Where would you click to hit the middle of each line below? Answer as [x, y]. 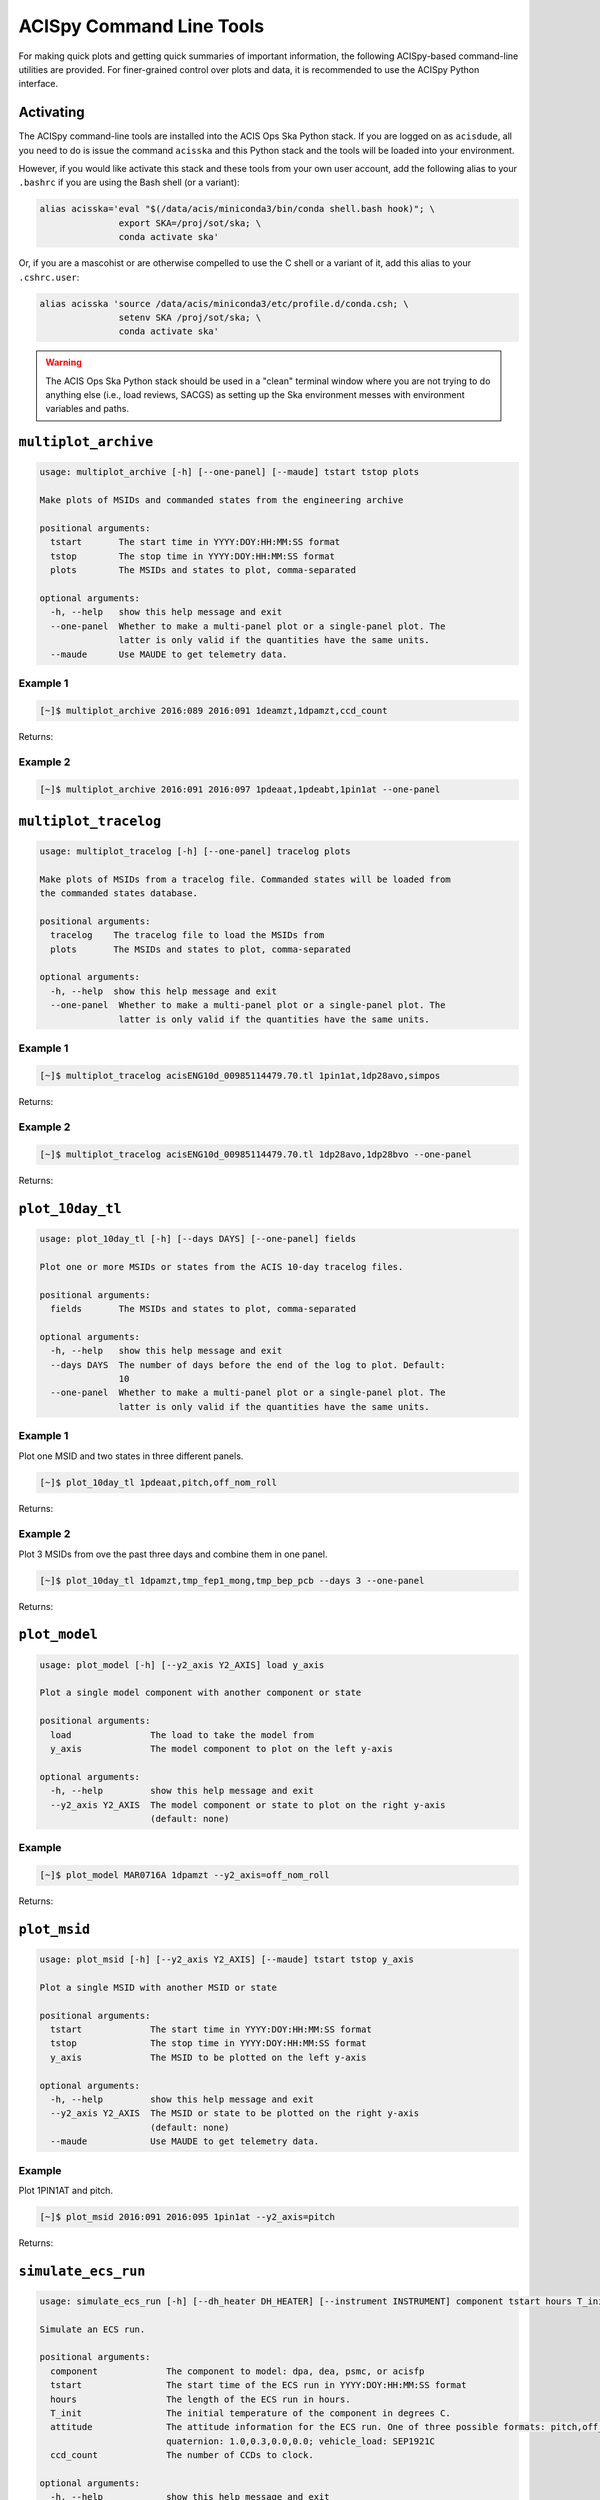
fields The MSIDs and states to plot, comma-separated [203, 1309]
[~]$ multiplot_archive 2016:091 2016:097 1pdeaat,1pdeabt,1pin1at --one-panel [240, 789]
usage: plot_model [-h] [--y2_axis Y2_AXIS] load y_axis [182, 1664]
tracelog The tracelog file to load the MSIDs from [187, 935]
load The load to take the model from [182, 1734]
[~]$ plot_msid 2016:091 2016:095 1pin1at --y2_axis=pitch [187, 2216]
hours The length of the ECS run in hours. [200, 2399]
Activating [51, 112]
